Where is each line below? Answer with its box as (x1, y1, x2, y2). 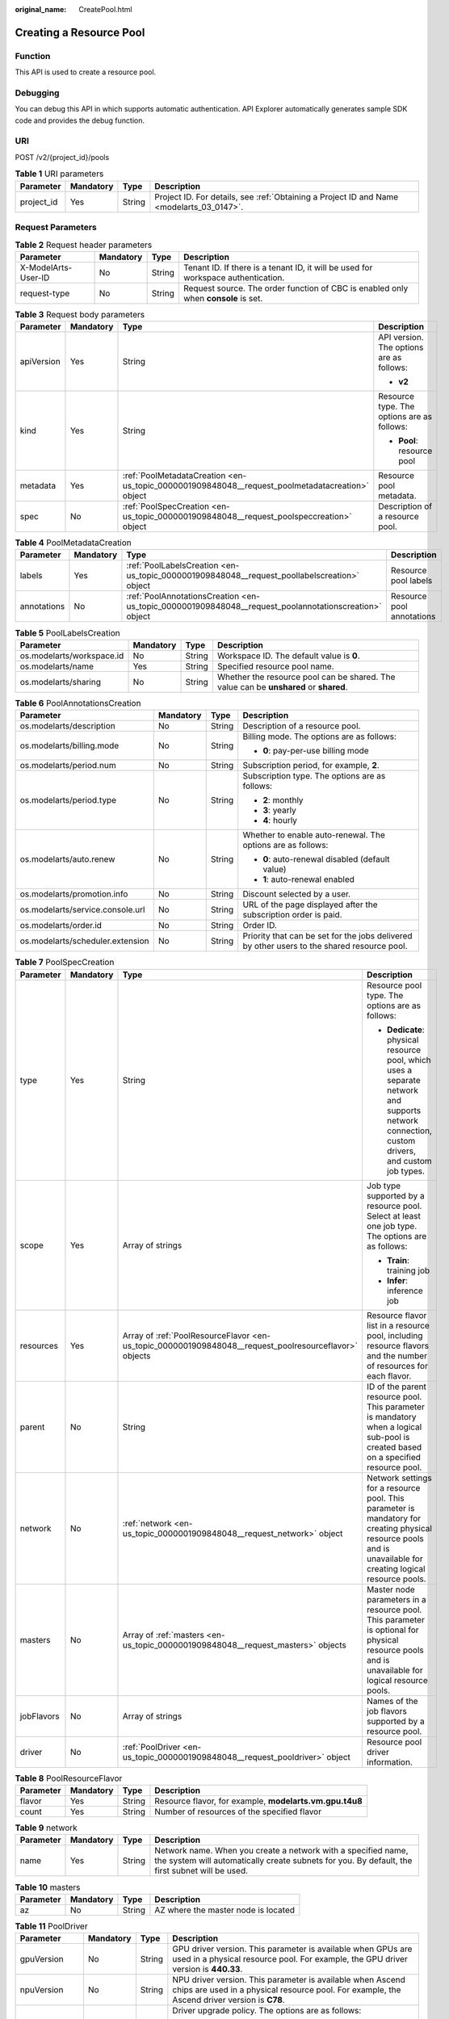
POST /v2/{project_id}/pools (15, 152, 110, 162)
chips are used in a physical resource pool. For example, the (172, 1984, 401, 1996)
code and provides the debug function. (15, 115, 145, 125)
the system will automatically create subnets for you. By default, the (154, 1855, 413, 1866)
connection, (386, 1125, 432, 1136)
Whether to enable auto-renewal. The (242, 829, 385, 841)
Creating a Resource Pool (15, 25, 145, 40)
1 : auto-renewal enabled (262, 874, 355, 885)
